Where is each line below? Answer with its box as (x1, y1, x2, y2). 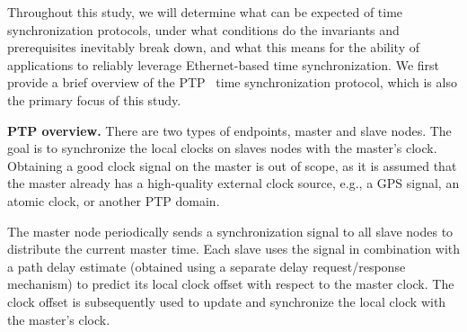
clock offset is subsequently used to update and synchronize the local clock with (7, 292, 446, 310)
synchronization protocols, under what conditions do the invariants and (7, 20, 400, 39)
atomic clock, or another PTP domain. (7, 191, 220, 210)
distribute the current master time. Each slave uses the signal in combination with (7, 239, 461, 258)
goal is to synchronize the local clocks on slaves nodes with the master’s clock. (7, 139, 437, 157)
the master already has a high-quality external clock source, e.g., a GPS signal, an (7, 174, 460, 193)
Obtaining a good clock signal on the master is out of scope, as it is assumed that (7, 156, 457, 175)
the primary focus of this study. (7, 90, 181, 109)
